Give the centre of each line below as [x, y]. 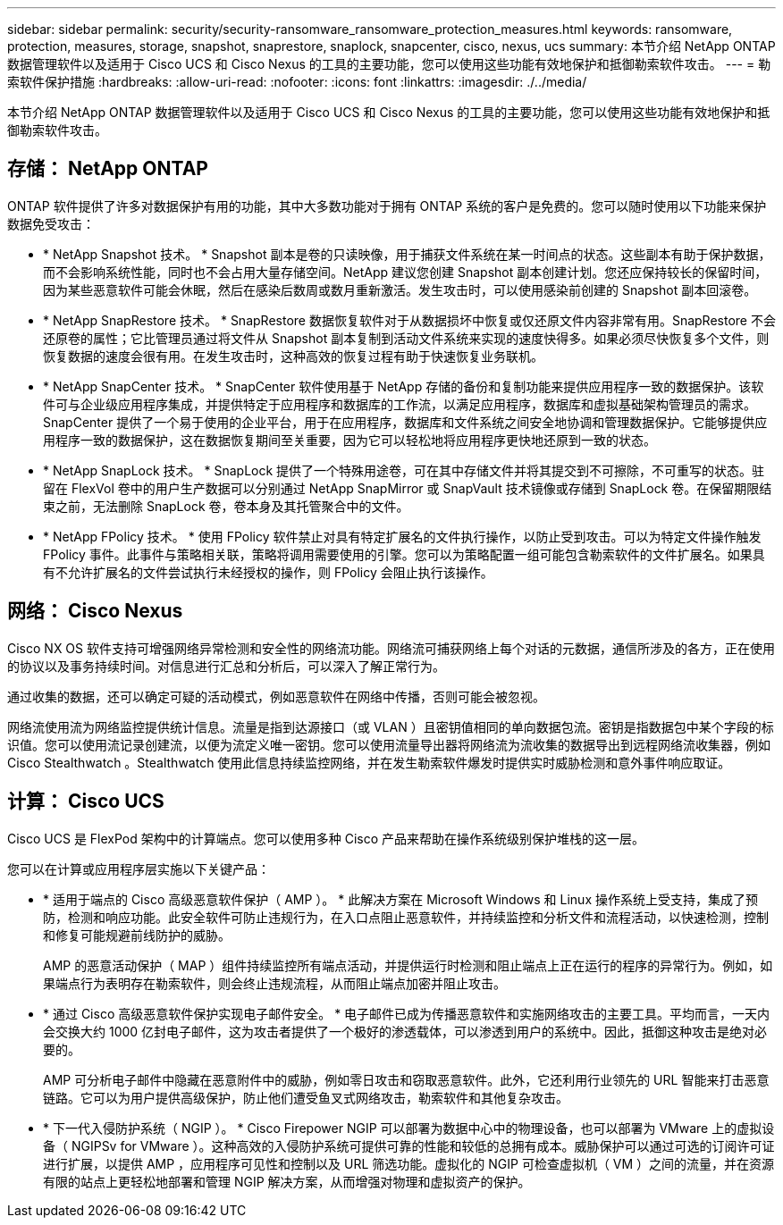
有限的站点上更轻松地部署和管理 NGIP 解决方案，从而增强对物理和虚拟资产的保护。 [287, 1181]
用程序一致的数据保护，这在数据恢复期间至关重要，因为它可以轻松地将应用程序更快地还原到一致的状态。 [349, 440]
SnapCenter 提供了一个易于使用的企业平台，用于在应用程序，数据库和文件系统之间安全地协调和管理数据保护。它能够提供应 [405, 422]
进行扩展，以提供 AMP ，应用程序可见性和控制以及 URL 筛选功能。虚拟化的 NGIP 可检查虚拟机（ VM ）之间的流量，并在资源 [409, 1163]
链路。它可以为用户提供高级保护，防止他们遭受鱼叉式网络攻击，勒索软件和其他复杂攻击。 [306, 1097]
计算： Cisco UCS [86, 801]
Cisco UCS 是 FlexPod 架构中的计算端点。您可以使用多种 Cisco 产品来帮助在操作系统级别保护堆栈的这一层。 [326, 838]
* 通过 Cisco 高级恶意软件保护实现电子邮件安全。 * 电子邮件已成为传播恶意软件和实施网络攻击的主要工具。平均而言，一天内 [407, 1013]
